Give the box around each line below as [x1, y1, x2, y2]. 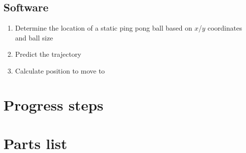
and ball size [15, 32, 53, 42]
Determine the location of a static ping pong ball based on [15, 23, 192, 33]
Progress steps [3, 94, 104, 115]
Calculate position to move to [15, 65, 105, 76]
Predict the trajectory [15, 49, 82, 59]
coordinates [207, 23, 242, 33]
